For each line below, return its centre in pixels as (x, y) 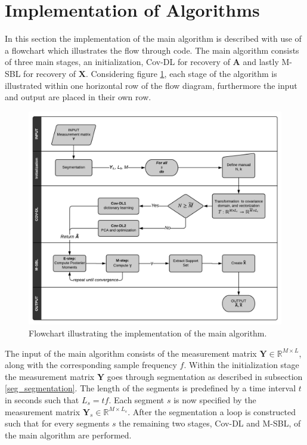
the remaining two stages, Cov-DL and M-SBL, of (210, 423)
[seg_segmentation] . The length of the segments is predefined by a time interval (151, 388)
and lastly (261, 62)
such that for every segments (57, 423)
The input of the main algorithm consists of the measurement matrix (131, 353)
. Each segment (137, 400)
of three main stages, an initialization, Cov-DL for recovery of (117, 62)
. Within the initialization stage (241, 365)
